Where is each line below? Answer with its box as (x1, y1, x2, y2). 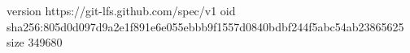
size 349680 (7, 34, 63, 51)
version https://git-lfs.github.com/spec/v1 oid (7, 2, 236, 18)
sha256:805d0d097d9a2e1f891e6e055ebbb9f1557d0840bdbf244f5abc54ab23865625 (7, 18, 404, 35)
